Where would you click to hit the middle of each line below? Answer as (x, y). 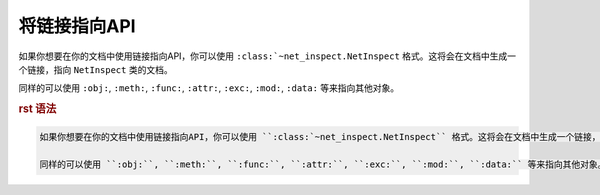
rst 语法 (37, 109)
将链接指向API (77, 26)
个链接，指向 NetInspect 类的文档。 (96, 69)
